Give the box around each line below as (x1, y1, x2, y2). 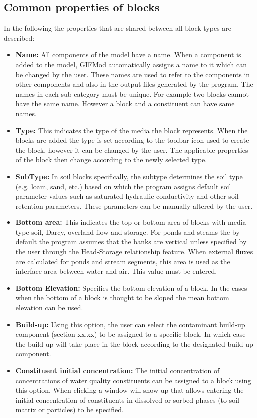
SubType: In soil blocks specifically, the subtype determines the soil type (15, 171, 243, 181)
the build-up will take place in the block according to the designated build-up (15, 338, 253, 349)
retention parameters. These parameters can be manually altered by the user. (15, 200, 253, 210)
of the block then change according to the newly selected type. (15, 154, 207, 165)
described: (4, 32, 35, 43)
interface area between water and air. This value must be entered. (15, 266, 217, 276)
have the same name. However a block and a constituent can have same (15, 98, 235, 109)
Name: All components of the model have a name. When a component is (15, 49, 241, 60)
